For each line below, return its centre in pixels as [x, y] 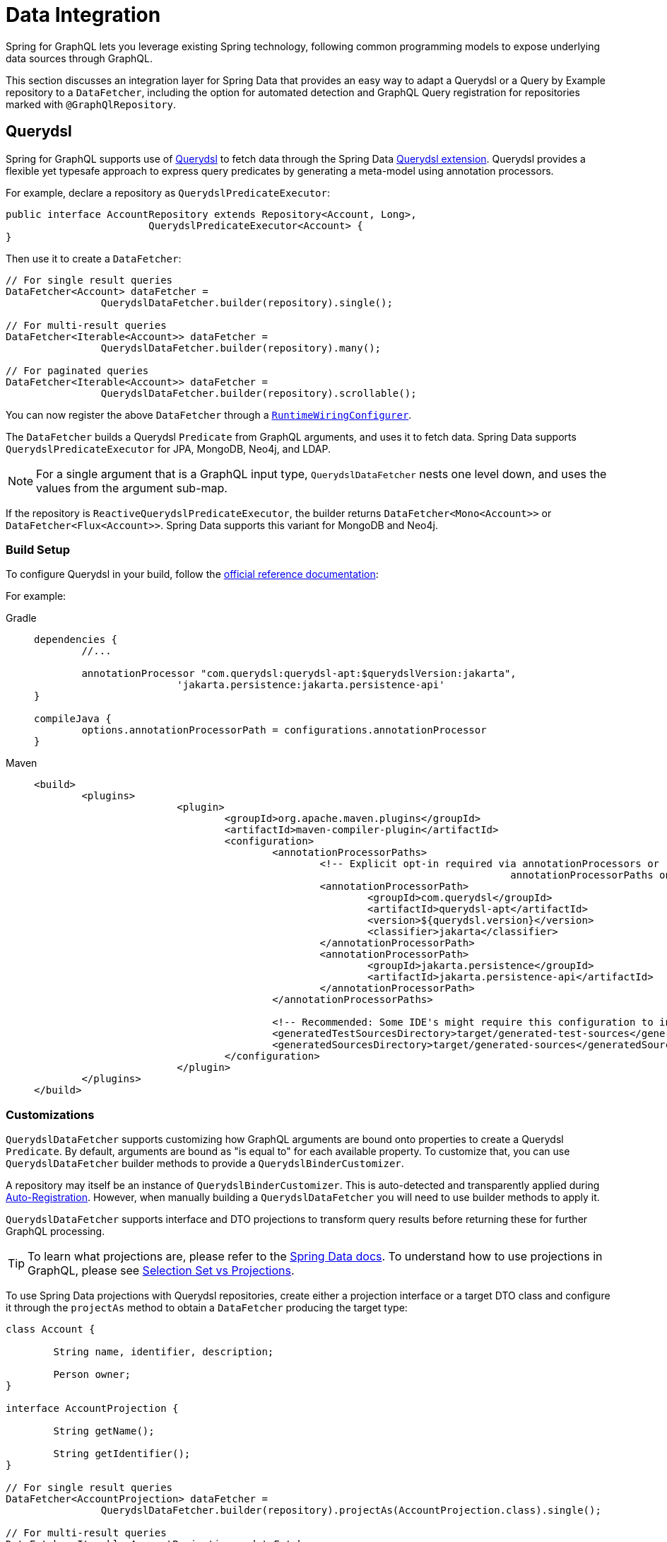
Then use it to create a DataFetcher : [94, 258]
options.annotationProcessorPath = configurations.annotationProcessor [284, 730]
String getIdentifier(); [122, 1454]
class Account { [51, 1329]
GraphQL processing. [55, 1231]
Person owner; [92, 1375]
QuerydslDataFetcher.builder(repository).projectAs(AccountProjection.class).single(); [351, 1511]
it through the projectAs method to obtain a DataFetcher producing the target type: [207, 1308]
